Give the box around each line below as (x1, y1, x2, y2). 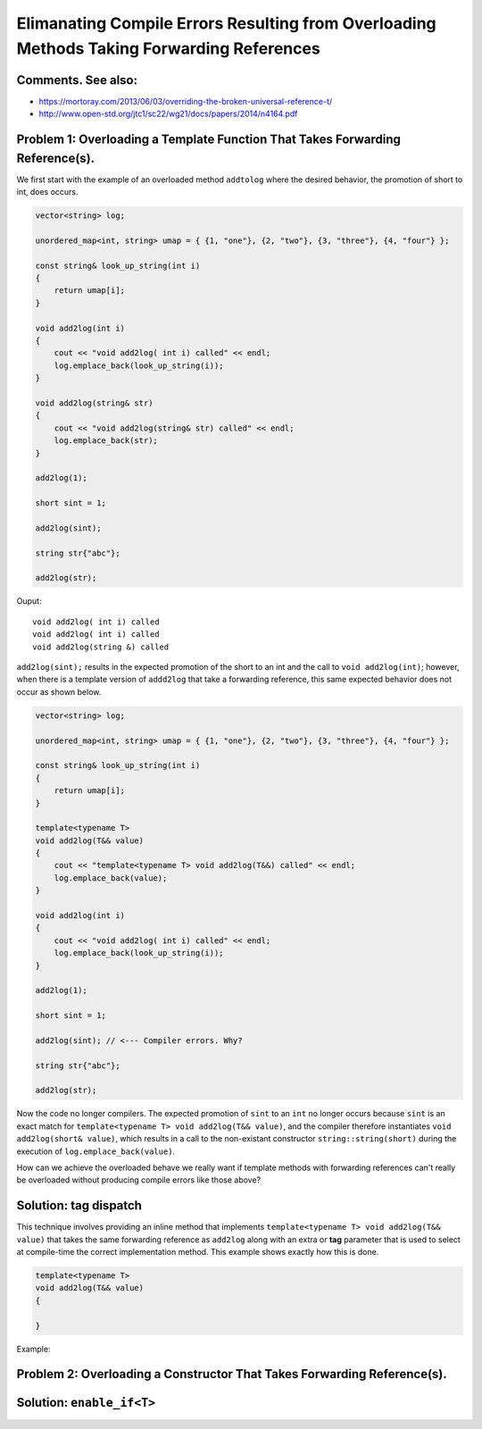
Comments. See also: (16, 72, 138, 88)
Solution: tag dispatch (16, 1198, 143, 1214)
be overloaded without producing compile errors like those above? (16, 1174, 262, 1185)
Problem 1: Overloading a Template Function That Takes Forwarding (16, 132, 402, 147)
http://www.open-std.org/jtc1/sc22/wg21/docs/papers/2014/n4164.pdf (38, 108, 298, 120)
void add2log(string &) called (32, 641, 170, 652)
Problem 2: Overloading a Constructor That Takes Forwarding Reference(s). (16, 1366, 448, 1382)
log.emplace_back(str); (54, 436, 158, 446)
